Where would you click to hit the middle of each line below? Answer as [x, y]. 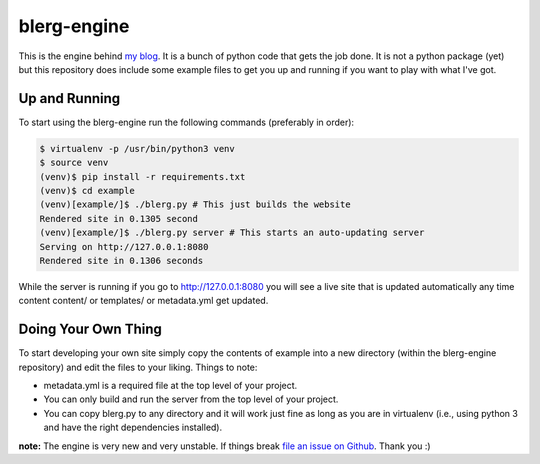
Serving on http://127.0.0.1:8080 [124, 246]
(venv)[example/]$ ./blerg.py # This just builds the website [195, 204]
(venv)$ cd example [87, 190]
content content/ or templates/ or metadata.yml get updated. [143, 301]
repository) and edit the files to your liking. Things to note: [138, 367]
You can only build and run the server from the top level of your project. [191, 399]
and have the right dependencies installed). [133, 427]
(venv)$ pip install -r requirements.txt [142, 176]
